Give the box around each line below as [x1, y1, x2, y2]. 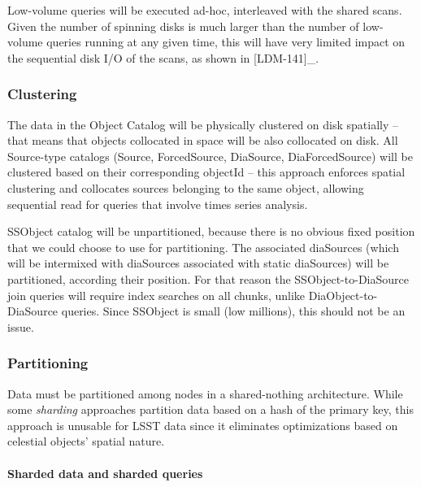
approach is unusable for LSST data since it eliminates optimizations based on [7, 416, 398, 433]
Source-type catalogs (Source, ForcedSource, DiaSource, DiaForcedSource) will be [7, 147, 413, 164]
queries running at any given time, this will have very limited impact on [46, 33, 406, 50]
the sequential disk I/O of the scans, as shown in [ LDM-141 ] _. [7, 49, 319, 66]
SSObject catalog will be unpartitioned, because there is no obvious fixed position [7, 223, 415, 240]
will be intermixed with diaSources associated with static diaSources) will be [7, 254, 389, 272]
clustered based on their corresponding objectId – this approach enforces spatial [7, 163, 406, 180]
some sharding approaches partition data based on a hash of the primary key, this [7, 401, 414, 418]
